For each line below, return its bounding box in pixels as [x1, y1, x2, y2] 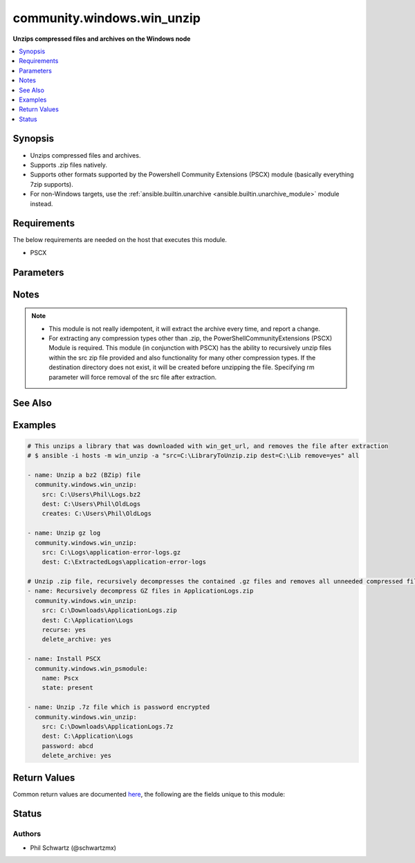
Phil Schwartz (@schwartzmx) [30, 844, 117, 852]
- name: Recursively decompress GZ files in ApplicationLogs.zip [27, 587, 254, 595]
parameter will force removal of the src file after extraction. [48, 373, 217, 381]
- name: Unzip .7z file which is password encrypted [27, 703, 210, 712]
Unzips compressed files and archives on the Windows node [12, 35, 191, 43]
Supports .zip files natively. [30, 160, 107, 169]
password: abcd [41, 742, 93, 750]
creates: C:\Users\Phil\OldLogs [41, 510, 152, 518]
